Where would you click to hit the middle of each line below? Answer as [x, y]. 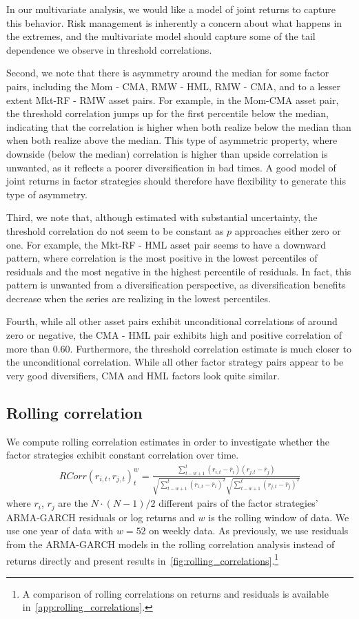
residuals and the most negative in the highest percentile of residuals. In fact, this [179, 271]
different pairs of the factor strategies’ [238, 503]
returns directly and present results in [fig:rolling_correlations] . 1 [143, 559]
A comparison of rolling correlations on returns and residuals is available [175, 593]
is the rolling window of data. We [279, 517]
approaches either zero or [288, 230]
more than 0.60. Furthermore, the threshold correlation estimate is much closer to [179, 348]
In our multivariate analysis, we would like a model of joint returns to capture [171, 9]
